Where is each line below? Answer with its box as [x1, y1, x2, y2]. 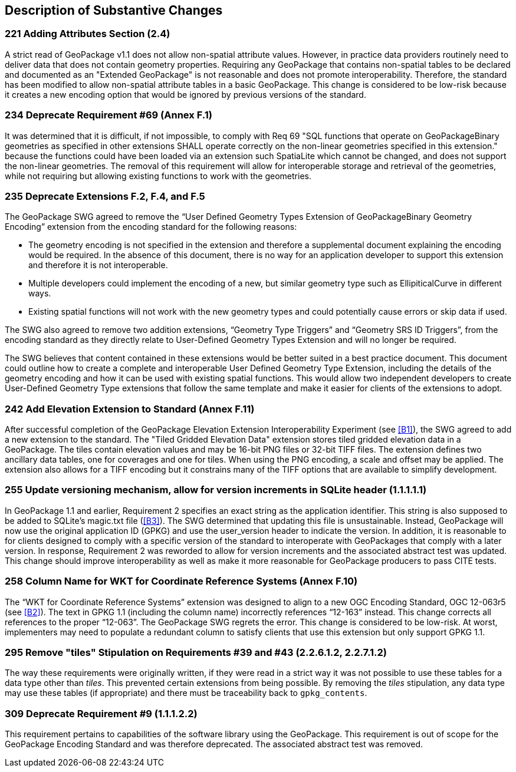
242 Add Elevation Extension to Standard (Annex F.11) [5, 403, 255, 415]
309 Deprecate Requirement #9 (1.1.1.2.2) [5, 707, 198, 720]
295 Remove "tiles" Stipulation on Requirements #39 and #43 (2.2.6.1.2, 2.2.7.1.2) [5, 646, 387, 658]
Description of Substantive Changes [5, 3, 223, 18]
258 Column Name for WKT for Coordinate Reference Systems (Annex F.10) [5, 575, 358, 588]
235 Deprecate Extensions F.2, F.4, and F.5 [5, 190, 205, 202]
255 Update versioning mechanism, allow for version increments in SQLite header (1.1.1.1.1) [5, 484, 427, 496]
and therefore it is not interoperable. [28, 260, 168, 270]
